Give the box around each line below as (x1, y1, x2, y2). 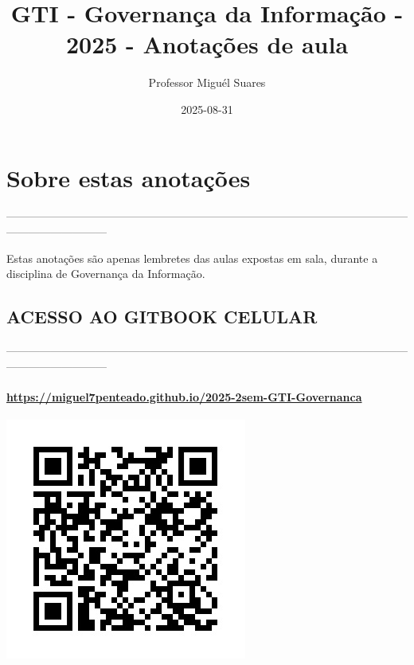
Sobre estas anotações (6, 161, 251, 194)
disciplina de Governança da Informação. (6, 265, 205, 282)
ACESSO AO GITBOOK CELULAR (6, 304, 318, 329)
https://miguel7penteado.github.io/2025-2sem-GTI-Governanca (6, 388, 362, 405)
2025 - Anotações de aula (65, 28, 349, 61)
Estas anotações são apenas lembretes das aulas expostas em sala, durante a (6, 249, 378, 266)
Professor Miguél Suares (148, 74, 266, 91)
